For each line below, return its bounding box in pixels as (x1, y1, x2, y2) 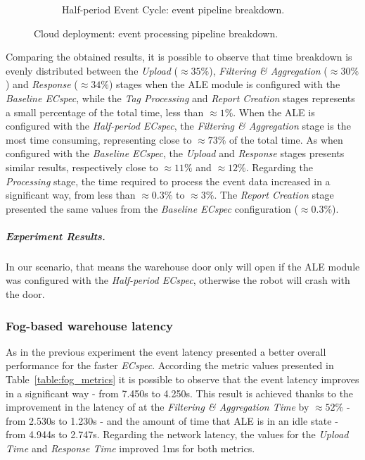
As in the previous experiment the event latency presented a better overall (6, 344, 326, 359)
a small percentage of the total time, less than (6, 104, 204, 119)
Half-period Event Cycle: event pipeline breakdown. (62, 2, 285, 16)
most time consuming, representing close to (6, 132, 192, 147)
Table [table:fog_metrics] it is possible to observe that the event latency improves (6, 372, 359, 387)
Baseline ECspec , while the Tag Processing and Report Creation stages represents (6, 90, 355, 105)
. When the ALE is (233, 104, 315, 119)
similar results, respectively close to (6, 159, 158, 174)
